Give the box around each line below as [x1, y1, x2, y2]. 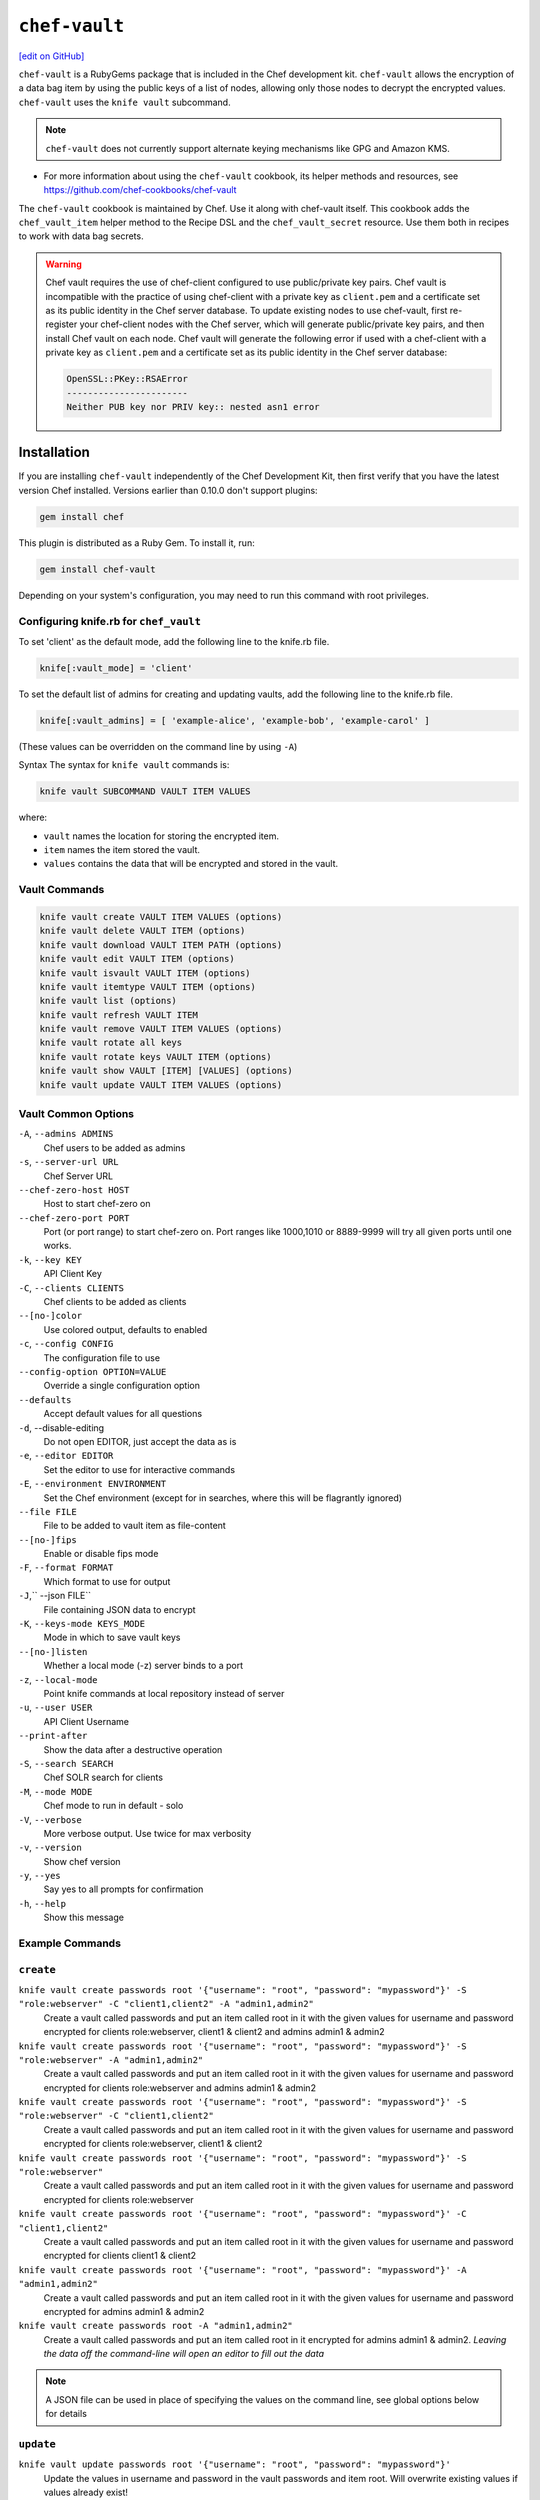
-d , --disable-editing [18, 1421, 105, 1434]
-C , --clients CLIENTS [18, 1281, 125, 1294]
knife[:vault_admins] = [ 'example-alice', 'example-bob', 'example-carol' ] [39, 715, 430, 726]
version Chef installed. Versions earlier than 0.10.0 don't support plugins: [18, 484, 319, 496]
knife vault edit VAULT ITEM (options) [39, 953, 235, 965]
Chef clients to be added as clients [43, 1296, 187, 1308]
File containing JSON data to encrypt [43, 1603, 196, 1615]
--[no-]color [18, 1310, 83, 1322]
